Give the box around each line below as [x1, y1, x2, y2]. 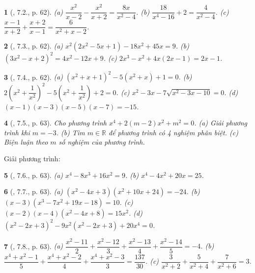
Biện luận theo [4, 137, 48, 147]
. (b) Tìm [56, 127, 85, 137]
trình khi [4, 127, 30, 137]
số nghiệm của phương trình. [58, 137, 145, 147]
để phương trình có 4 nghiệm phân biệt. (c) [109, 127, 238, 137]
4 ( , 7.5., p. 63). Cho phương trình [4, 118, 107, 128]
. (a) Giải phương [194, 118, 247, 128]
